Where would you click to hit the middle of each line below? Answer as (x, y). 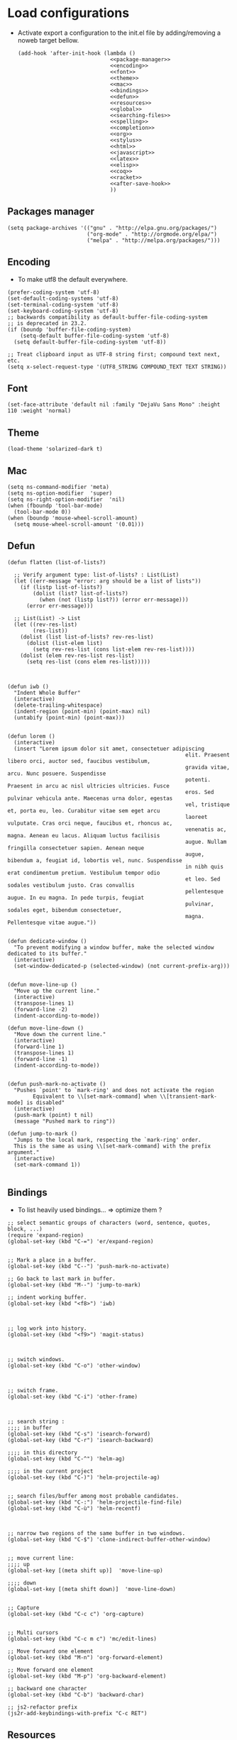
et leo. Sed (203, 879)
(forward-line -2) (41, 1009)
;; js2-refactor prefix (43, 1707)
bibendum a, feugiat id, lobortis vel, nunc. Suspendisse (95, 860)
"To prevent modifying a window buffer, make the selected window (114, 947)
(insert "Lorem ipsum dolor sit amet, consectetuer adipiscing (109, 749)
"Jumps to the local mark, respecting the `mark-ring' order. (108, 1140)
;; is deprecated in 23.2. (47, 323)
